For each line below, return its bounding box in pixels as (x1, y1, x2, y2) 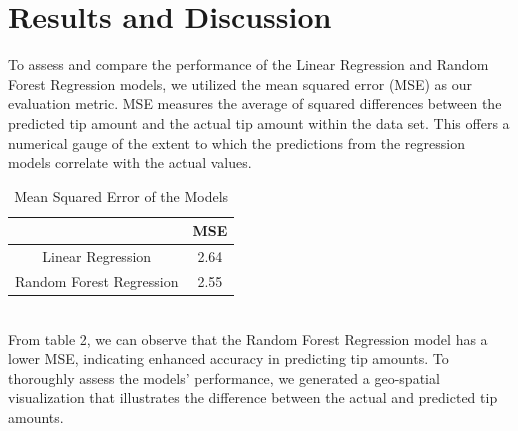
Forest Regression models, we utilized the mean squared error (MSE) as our (8, 73, 473, 94)
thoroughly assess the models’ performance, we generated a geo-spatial (8, 367, 440, 388)
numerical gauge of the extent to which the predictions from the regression (8, 132, 465, 153)
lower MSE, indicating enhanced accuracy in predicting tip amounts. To (8, 348, 449, 369)
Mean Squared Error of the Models (14, 185, 229, 206)
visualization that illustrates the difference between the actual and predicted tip (8, 387, 498, 408)
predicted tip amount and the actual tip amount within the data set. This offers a (8, 112, 510, 133)
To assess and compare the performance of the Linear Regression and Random (8, 54, 489, 75)
